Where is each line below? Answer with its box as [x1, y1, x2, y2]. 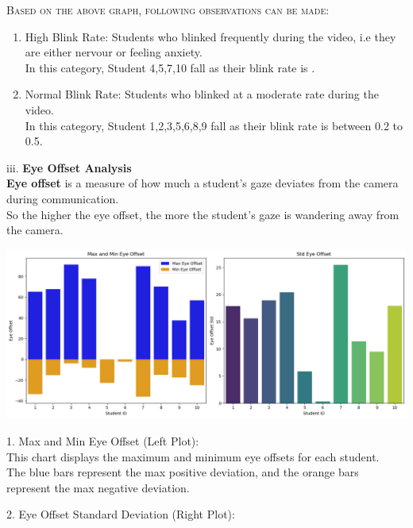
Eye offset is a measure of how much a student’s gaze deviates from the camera [6, 175, 399, 191]
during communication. [6, 190, 119, 206]
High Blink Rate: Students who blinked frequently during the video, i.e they [25, 28, 396, 44]
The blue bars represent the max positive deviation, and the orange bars [6, 464, 359, 480]
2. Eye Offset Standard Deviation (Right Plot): [6, 506, 235, 522]
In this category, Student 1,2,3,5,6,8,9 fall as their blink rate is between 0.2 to [25, 117, 403, 133]
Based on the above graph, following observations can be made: [6, 2, 330, 17]
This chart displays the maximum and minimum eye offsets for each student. [6, 448, 380, 464]
